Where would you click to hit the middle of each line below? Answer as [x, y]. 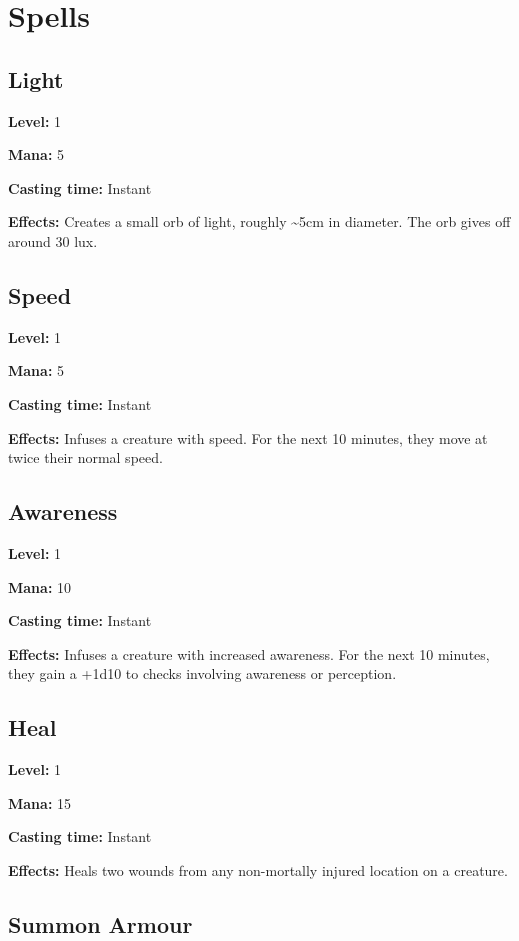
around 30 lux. [53, 240]
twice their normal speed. [85, 457]
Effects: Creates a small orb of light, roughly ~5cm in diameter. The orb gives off [259, 221]
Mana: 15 [40, 802]
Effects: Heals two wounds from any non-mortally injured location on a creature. [258, 869]
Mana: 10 [40, 586]
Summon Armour [100, 923]
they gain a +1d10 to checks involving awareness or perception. [202, 673]
